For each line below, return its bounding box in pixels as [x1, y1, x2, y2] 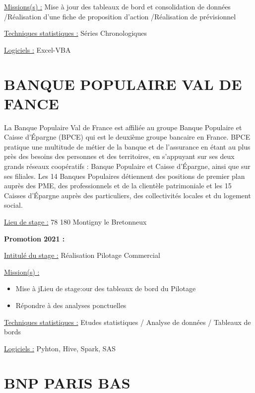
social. [4, 200, 23, 210]
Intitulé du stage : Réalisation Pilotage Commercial [4, 250, 160, 260]
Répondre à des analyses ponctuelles [15, 300, 127, 310]
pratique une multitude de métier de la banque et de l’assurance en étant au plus [4, 141, 251, 152]
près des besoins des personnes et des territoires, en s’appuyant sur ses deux [4, 151, 235, 161]
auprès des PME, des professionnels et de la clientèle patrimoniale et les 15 [4, 180, 232, 191]
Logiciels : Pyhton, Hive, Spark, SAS [4, 343, 116, 353]
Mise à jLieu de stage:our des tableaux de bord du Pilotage [15, 283, 196, 294]
